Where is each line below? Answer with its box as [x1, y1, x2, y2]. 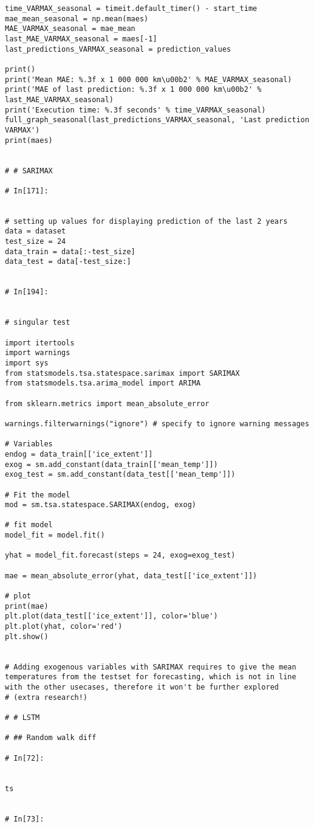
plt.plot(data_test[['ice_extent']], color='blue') [5, 612, 218, 621]
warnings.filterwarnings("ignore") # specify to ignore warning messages [5, 419, 310, 428]
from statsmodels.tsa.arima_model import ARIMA [5, 379, 201, 388]
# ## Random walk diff [5, 733, 97, 742]
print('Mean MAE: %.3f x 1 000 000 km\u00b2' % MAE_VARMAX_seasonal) [5, 75, 292, 84]
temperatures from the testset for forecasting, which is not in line [5, 673, 296, 682]
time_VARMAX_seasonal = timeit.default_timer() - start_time [5, 4, 258, 13]
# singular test [5, 318, 70, 327]
